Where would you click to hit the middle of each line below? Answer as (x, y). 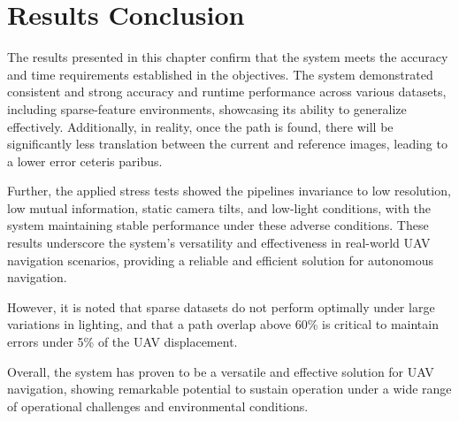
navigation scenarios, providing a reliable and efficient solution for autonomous (220, 260)
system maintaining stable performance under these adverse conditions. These (218, 225)
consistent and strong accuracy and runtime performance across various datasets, (227, 92)
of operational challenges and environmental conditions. (158, 406)
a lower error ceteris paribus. (85, 161)
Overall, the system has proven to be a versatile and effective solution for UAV (221, 371)
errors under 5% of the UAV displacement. (122, 342)
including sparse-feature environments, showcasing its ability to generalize (207, 108)
